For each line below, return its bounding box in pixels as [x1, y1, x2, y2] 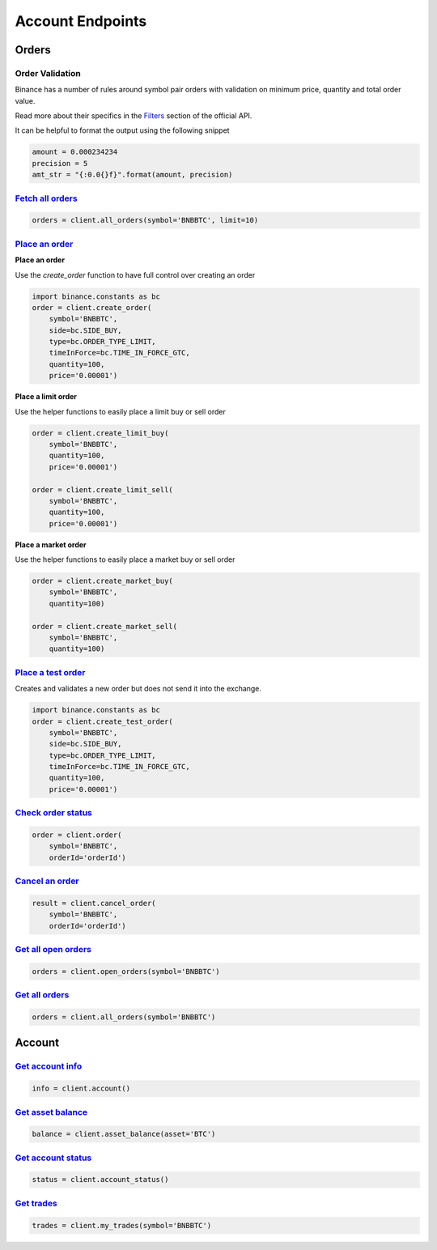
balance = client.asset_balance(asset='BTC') [32, 1129, 216, 1139]
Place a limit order [15, 392, 77, 402]
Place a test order [15, 666, 86, 678]
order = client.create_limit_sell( [32, 485, 173, 494]
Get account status [15, 1152, 92, 1163]
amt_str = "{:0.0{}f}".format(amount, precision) [32, 170, 233, 180]
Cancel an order [15, 875, 80, 886]
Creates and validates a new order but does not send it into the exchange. [15, 684, 262, 694]
